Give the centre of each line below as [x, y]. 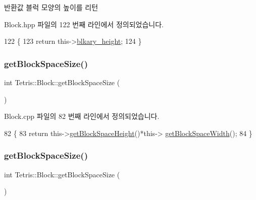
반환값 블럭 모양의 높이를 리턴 [51, 7]
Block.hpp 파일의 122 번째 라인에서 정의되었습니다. [84, 24]
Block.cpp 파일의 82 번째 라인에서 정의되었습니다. [82, 116]
